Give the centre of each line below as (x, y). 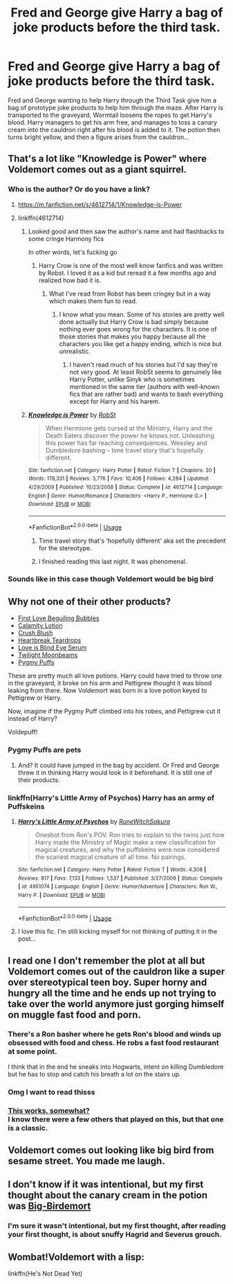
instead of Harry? (32, 718)
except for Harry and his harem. (115, 401)
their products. (39, 779)
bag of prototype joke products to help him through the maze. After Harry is (115, 107)
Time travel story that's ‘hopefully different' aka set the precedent (132, 541)
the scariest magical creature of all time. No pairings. (110, 857)
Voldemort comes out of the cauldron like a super (116, 971)
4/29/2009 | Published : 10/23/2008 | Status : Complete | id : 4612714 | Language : (126, 487)
